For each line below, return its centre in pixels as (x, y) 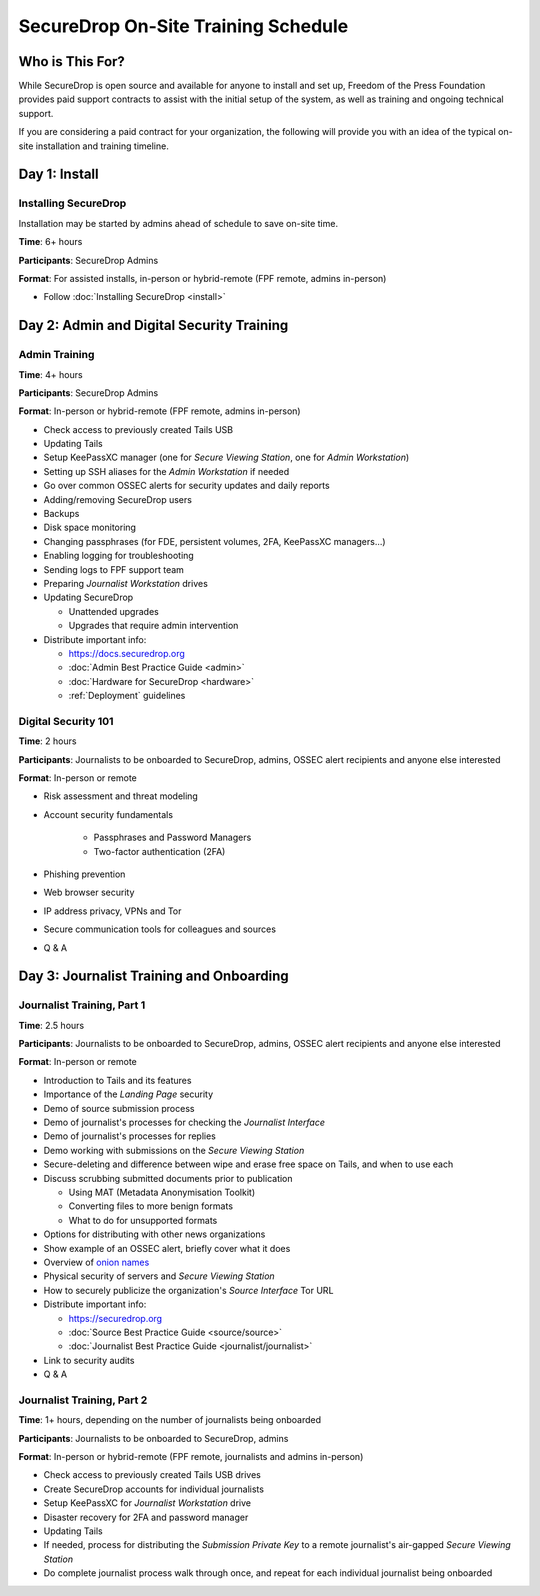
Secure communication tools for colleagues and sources (160, 929)
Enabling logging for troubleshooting (118, 556)
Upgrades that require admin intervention (153, 626)
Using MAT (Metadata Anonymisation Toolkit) (162, 1192)
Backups (61, 514)
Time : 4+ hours (51, 374)
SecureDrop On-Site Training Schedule (183, 26)
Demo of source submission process (119, 1108)
